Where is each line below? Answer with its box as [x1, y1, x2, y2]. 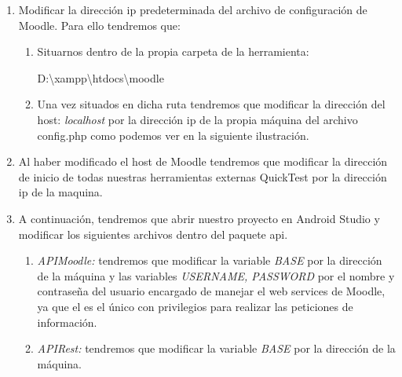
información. [37, 313, 97, 330]
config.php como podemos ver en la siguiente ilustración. [37, 126, 309, 143]
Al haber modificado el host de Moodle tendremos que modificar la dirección [18, 153, 388, 170]
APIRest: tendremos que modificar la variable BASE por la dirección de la [37, 340, 396, 357]
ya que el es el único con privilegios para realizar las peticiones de [37, 298, 353, 314]
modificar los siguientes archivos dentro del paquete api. [18, 225, 288, 242]
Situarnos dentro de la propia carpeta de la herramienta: [37, 43, 309, 60]
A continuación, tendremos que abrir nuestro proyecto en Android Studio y [18, 210, 380, 226]
